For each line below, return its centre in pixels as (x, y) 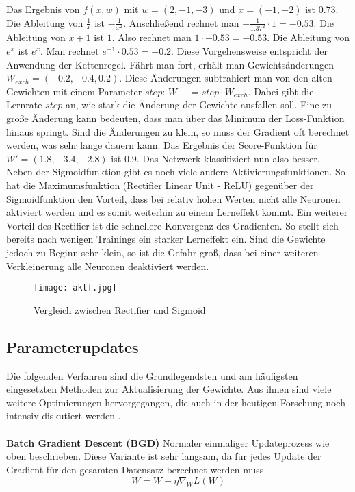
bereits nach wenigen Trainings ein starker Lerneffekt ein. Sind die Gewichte (166, 239)
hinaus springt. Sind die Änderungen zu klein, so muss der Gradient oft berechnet (178, 131)
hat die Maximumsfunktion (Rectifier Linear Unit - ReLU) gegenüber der (160, 185)
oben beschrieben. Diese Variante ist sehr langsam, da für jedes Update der (164, 456)
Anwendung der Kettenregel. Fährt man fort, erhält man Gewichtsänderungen (170, 64)
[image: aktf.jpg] (75, 288)
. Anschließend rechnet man (181, 22)
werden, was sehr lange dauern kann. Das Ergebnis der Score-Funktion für (162, 145)
